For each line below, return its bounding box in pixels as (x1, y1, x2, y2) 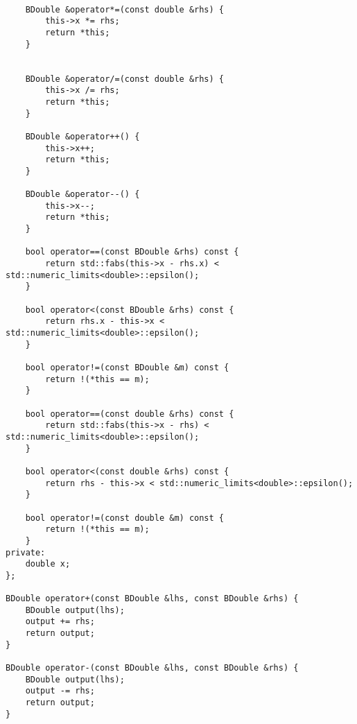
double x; (25, 559, 71, 569)
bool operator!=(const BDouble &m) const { (25, 363, 229, 372)
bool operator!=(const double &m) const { (25, 512, 224, 523)
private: (6, 547, 46, 558)
